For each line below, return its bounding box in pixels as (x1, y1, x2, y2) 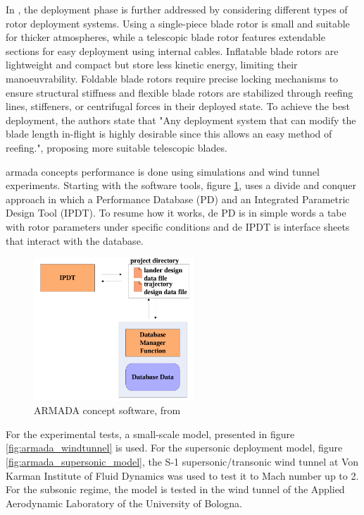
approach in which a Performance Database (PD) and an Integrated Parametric (6, 191, 350, 206)
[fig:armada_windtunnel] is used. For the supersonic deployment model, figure (6, 440, 343, 455)
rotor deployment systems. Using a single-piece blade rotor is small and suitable (6, 16, 350, 30)
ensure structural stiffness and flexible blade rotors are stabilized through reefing (6, 85, 353, 99)
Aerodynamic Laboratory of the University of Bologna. (6, 495, 242, 510)
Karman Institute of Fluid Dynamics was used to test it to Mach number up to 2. (6, 468, 359, 483)
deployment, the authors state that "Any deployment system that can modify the (6, 112, 356, 127)
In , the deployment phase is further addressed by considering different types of (6, 2, 348, 16)
